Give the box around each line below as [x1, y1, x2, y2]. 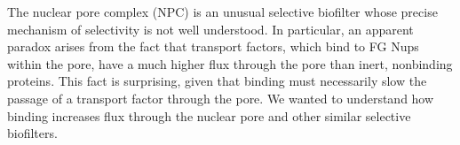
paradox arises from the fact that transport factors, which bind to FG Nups [7, 37, 419, 56]
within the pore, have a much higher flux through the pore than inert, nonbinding [7, 54, 453, 72]
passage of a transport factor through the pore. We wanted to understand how [7, 88, 434, 107]
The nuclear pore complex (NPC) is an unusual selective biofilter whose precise [7, 3, 438, 20]
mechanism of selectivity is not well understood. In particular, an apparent [7, 19, 414, 38]
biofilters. [7, 124, 58, 142]
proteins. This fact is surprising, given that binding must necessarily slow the [7, 72, 427, 90]
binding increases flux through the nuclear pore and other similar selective [7, 106, 411, 125]
